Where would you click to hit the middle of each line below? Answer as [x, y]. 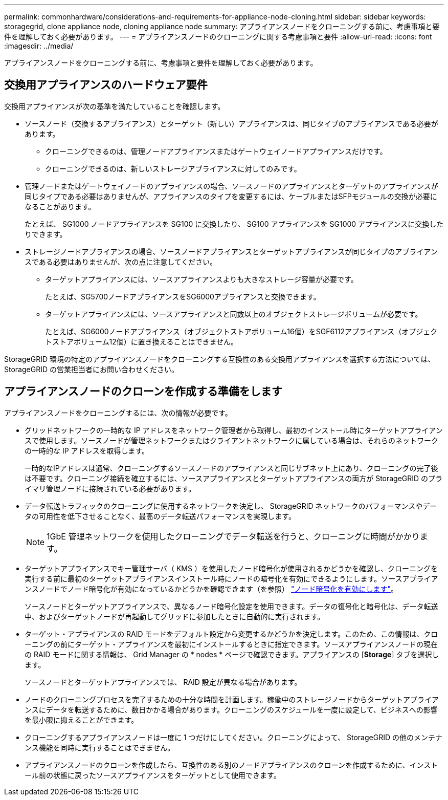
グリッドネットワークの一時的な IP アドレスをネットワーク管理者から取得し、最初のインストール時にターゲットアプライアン [234, 430]
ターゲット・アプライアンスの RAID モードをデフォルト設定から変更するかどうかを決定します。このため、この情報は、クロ [231, 634]
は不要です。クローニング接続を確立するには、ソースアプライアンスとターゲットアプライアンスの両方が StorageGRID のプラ [234, 478]
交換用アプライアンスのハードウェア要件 [106, 85]
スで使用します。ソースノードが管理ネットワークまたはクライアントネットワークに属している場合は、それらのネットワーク [231, 440]
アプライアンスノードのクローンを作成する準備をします [143, 392]
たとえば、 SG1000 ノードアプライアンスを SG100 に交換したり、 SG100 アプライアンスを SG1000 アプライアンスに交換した [234, 224]
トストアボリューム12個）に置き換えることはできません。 [141, 341]
